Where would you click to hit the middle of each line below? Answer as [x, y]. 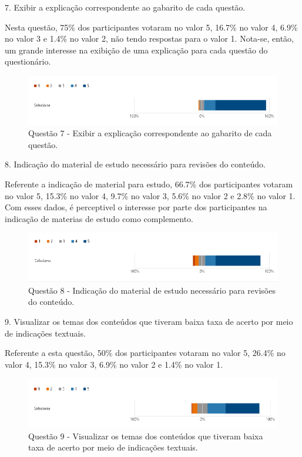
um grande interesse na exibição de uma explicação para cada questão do [136, 50]
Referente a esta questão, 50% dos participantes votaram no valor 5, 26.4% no [145, 353]
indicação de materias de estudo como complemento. [99, 218]
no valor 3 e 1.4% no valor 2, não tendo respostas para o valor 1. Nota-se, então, [150, 38]
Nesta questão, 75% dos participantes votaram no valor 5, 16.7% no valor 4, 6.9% [151, 27]
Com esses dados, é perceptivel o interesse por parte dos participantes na [136, 207]
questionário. [28, 61]
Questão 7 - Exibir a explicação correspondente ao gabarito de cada [150, 133]
